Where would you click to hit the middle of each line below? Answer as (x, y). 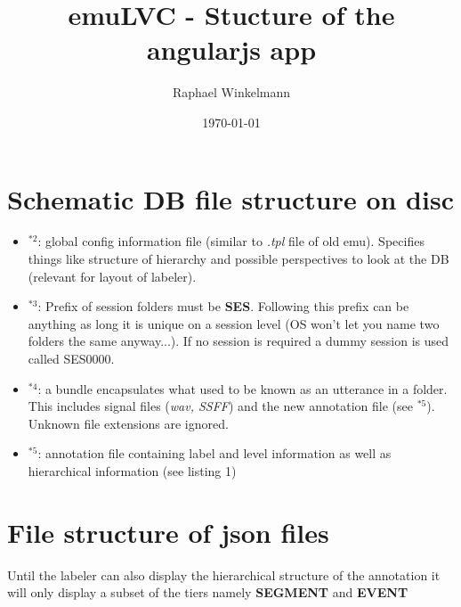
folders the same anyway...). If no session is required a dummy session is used (239, 341)
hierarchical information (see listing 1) (132, 470)
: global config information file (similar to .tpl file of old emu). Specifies (231, 241)
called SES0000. (71, 358)
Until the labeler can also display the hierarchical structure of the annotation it (224, 574)
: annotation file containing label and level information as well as (214, 453)
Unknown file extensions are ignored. (128, 423)
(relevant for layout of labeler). (112, 276)
